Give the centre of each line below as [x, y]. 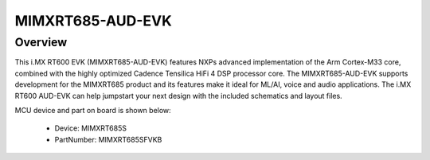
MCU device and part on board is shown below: [93, 110]
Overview [41, 42]
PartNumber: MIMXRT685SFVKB [108, 139]
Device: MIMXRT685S [91, 128]
